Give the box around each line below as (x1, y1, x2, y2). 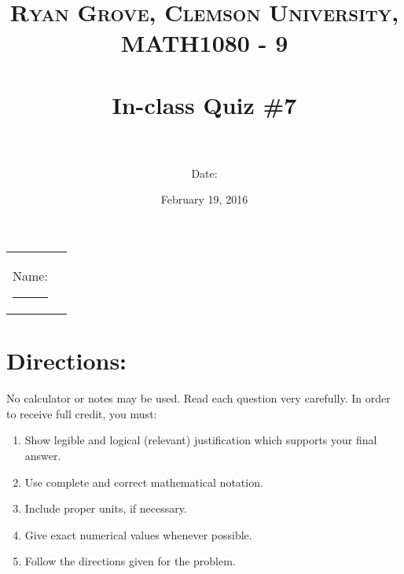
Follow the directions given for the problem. (24, 553, 236, 569)
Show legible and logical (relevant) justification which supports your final (24, 432, 377, 448)
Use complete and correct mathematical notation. (24, 473, 263, 490)
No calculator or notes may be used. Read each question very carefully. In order (6, 390, 391, 407)
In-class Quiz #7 (112, 88, 297, 120)
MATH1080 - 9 (120, 27, 288, 59)
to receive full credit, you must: (6, 405, 157, 421)
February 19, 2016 (160, 191, 248, 208)
